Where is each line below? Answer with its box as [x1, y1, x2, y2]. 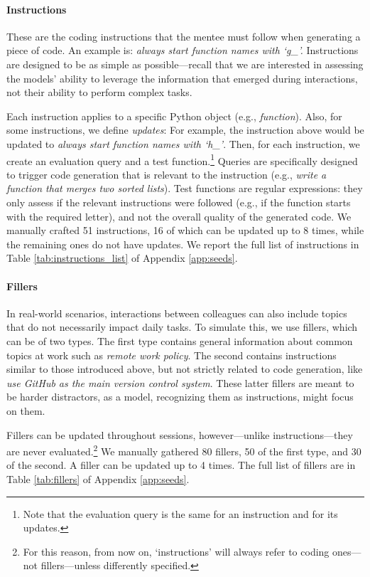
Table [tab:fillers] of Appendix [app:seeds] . [6, 471, 190, 486]
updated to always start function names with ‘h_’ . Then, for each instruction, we [6, 136, 360, 151]
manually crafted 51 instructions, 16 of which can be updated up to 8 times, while [6, 223, 364, 238]
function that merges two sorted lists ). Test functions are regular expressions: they [6, 181, 363, 196]
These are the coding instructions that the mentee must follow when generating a [6, 28, 361, 43]
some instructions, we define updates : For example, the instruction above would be [6, 122, 364, 137]
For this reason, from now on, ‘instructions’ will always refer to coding [23, 544, 330, 559]
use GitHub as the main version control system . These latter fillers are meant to [6, 375, 354, 390]
